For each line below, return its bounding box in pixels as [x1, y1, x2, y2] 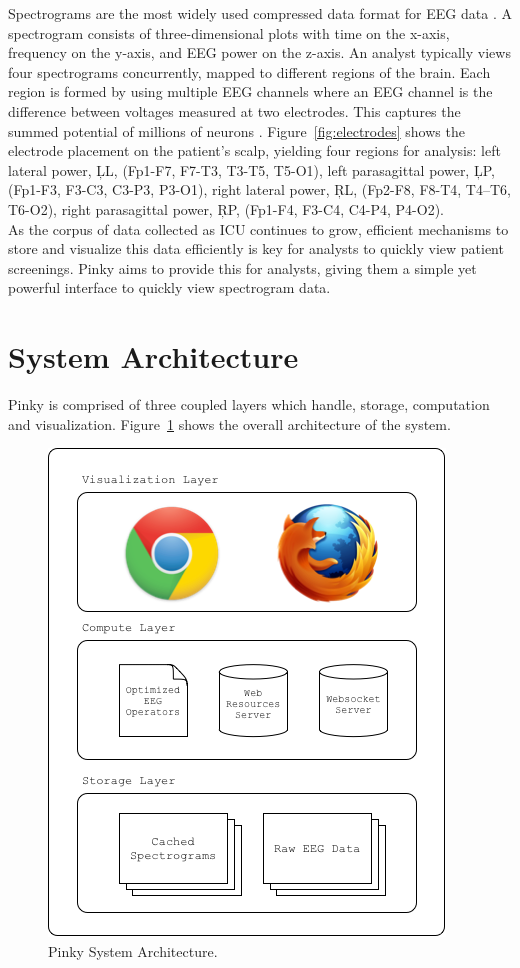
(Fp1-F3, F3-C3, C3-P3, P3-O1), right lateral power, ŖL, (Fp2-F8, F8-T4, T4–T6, [8, 179, 511, 200]
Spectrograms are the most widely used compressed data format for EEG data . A [8, 3, 512, 23]
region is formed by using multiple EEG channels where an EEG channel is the [8, 81, 493, 102]
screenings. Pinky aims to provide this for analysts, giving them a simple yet [8, 257, 477, 278]
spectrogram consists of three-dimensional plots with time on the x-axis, [8, 22, 450, 43]
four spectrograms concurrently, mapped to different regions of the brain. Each [8, 61, 491, 82]
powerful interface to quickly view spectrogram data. [8, 277, 331, 298]
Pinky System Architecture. [48, 940, 218, 961]
